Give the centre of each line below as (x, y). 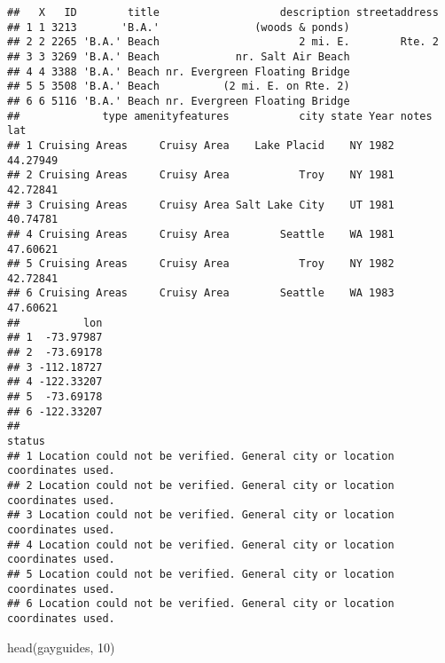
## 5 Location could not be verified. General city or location (201, 574)
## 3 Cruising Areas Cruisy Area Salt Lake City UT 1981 (201, 205)
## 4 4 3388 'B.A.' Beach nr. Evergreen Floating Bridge (179, 71)
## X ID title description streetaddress (223, 12)
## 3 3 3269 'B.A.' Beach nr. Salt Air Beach (179, 56)
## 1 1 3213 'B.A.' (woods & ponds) (179, 27)
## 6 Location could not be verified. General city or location (201, 604)
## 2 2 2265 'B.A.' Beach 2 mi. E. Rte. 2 (223, 42)
